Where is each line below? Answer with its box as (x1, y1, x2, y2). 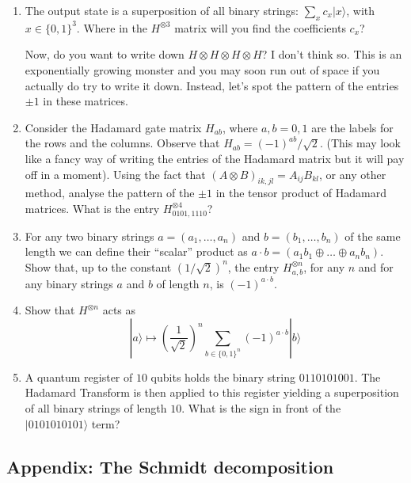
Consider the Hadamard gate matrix (25, 119, 202, 135)
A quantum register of (25, 368, 133, 385)
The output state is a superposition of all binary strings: (25, 2, 299, 18)
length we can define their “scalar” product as (25, 243, 248, 260)
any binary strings (25, 275, 113, 291)
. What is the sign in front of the (181, 399, 341, 416)
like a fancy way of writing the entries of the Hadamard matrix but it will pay (25, 150, 405, 166)
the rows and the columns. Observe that (25, 135, 220, 151)
